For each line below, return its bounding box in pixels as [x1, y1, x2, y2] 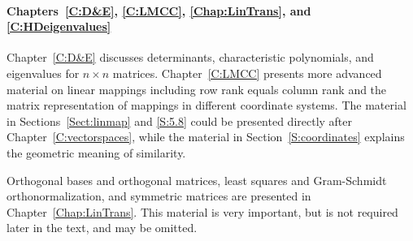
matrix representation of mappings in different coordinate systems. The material [7, 97, 406, 114]
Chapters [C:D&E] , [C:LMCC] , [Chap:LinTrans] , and [7, 2, 311, 19]
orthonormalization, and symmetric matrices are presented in [7, 187, 311, 204]
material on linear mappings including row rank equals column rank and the [7, 80, 387, 97]
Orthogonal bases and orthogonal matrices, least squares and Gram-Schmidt [7, 171, 387, 188]
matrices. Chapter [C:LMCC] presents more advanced [112, 64, 382, 81]
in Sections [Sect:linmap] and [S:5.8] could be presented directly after [7, 112, 353, 129]
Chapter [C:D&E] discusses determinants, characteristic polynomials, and [7, 49, 374, 66]
